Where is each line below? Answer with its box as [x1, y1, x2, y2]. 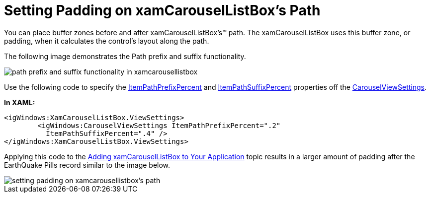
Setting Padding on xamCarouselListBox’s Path [4, 2, 321, 19]
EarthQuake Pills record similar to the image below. [4, 160, 171, 169]
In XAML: [4, 98, 35, 107]
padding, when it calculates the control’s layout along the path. [4, 36, 209, 45]
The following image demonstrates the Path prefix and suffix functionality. [4, 52, 246, 61]
